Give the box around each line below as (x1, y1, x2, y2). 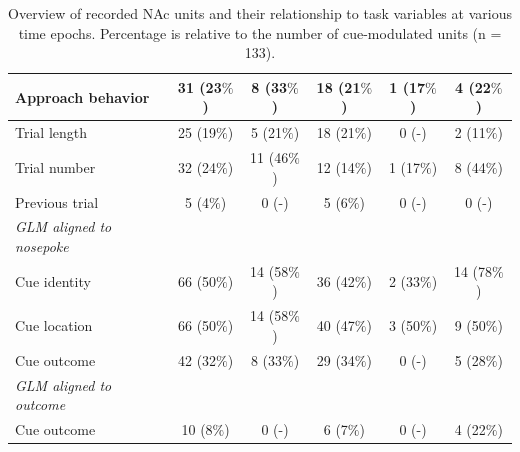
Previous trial (15, 191, 99, 212)
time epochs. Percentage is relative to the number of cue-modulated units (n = (18, 22, 502, 43)
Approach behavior (15, 86, 150, 107)
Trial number (15, 156, 96, 177)
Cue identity (15, 270, 91, 291)
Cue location (15, 315, 93, 336)
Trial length (15, 122, 88, 143)
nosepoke (15, 235, 69, 256)
